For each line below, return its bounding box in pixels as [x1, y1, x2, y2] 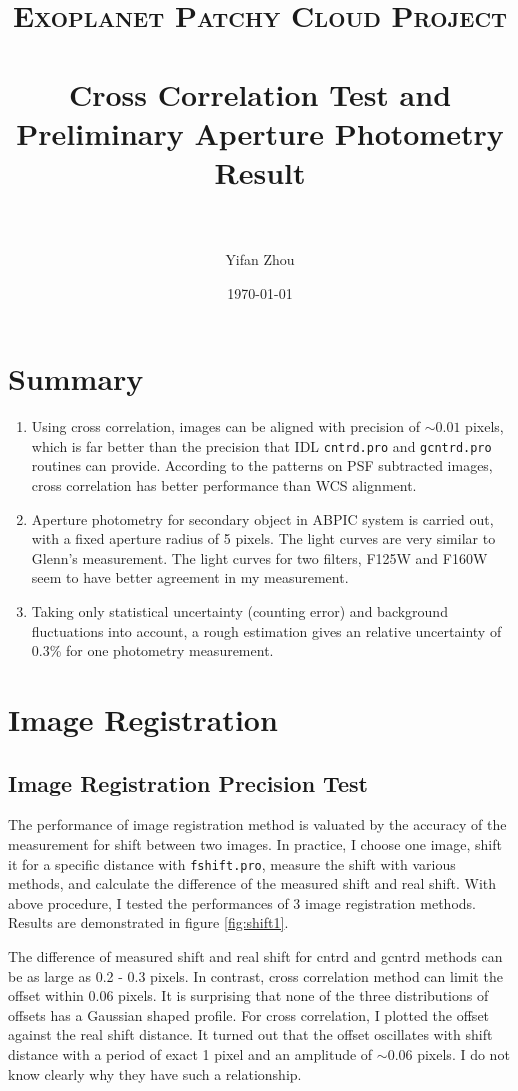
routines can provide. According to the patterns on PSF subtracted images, [31, 455, 493, 476]
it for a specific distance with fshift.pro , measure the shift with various [8, 853, 456, 874]
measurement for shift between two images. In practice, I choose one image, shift [8, 833, 502, 854]
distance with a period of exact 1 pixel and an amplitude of [8, 1043, 373, 1064]
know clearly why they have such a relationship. [8, 1063, 302, 1084]
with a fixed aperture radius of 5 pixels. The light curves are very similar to [31, 528, 496, 549]
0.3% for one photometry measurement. [31, 640, 274, 661]
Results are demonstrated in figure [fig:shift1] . [8, 912, 289, 933]
